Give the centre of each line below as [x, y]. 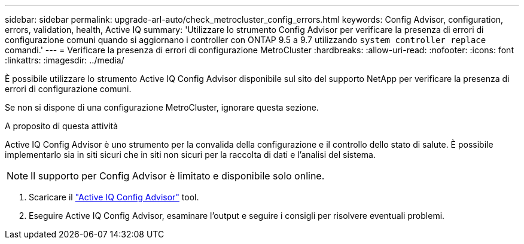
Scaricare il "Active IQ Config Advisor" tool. [114, 197]
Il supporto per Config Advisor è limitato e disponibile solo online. [178, 176]
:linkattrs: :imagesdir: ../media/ [65, 60]
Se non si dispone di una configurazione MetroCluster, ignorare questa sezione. [162, 107]
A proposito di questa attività [62, 126]
